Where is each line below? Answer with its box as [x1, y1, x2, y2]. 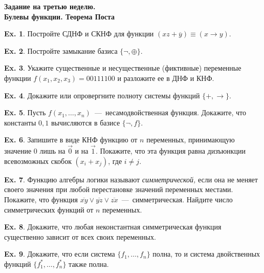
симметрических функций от [4, 204, 94, 215]
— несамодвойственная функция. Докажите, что [94, 107, 246, 118]
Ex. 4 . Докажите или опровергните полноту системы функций [4, 90, 200, 100]
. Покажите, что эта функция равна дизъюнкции [95, 145, 246, 156]
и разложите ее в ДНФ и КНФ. [117, 72, 214, 83]
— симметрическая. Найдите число [121, 194, 233, 204]
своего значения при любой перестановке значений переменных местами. [4, 184, 233, 195]
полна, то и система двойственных [152, 248, 260, 259]
